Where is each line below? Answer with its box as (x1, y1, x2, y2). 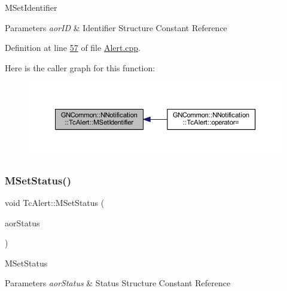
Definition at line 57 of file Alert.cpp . (5, 41, 141, 54)
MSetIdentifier (5, 1, 57, 13)
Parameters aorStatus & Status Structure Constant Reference (5, 277, 231, 289)
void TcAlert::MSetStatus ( (5, 196, 105, 209)
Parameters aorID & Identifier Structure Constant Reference (5, 21, 227, 34)
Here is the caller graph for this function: (5, 61, 155, 74)
